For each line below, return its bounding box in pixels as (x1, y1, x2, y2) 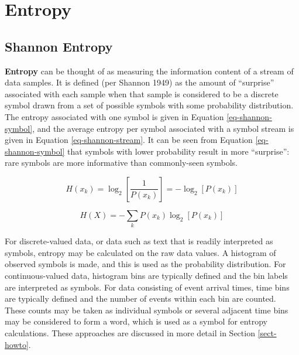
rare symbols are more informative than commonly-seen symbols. (5, 156, 238, 169)
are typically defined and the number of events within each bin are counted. (5, 292, 276, 305)
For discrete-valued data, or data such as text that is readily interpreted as (5, 235, 273, 247)
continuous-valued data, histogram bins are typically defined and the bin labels (5, 269, 288, 282)
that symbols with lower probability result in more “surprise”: (67, 145, 290, 157)
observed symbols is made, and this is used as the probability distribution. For (5, 258, 286, 270)
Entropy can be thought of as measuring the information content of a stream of (5, 64, 294, 77)
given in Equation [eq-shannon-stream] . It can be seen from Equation (5, 134, 253, 146)
